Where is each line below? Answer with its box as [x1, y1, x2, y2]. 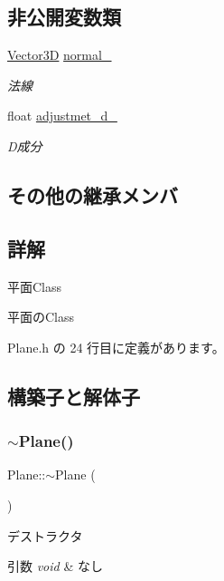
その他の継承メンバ [7, 180, 178, 208]
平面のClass [7, 307, 75, 326]
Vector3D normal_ [7, 45, 112, 64]
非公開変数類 [7, 3, 121, 31]
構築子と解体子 [7, 382, 140, 410]
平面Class [7, 276, 62, 295]
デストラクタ [7, 526, 83, 545]
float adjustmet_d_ [7, 106, 117, 125]
